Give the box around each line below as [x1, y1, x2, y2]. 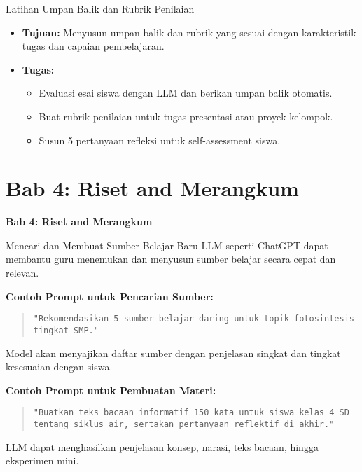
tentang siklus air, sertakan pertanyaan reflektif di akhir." [33, 419, 335, 429]
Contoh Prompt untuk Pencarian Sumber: [6, 289, 214, 303]
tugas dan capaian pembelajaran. [22, 39, 165, 53]
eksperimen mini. [6, 453, 79, 468]
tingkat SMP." [33, 325, 99, 335]
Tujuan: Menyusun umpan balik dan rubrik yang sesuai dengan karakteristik [22, 25, 356, 39]
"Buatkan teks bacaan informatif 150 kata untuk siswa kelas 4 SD [33, 408, 349, 418]
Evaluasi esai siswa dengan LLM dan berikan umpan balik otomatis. [39, 85, 333, 100]
